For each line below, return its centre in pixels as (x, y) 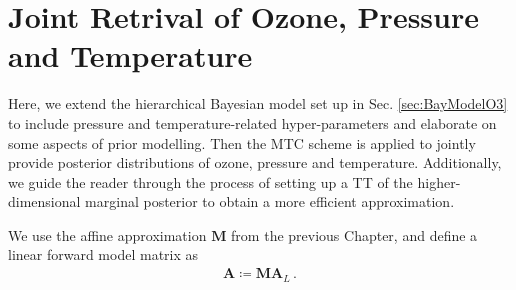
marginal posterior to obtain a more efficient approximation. (270, 201)
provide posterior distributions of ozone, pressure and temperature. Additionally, (255, 162)
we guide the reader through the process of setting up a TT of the (210, 181)
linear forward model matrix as (103, 254)
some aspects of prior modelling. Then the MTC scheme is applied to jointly (242, 142)
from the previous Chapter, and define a (354, 234)
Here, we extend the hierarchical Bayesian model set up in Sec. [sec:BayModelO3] (258, 103)
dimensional (44, 201)
